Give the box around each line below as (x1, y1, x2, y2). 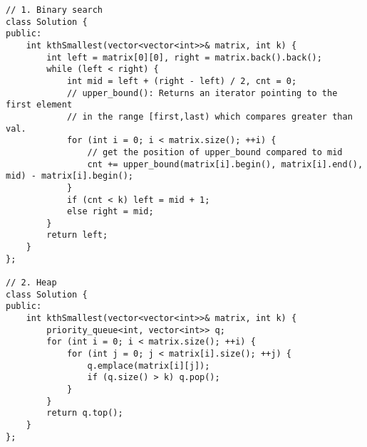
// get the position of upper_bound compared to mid (87, 147, 343, 157)
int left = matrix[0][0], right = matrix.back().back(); (46, 52, 322, 63)
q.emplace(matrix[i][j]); (87, 360, 210, 371)
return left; (46, 230, 108, 241)
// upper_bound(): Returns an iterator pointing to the (66, 88, 338, 98)
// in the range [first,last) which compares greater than (66, 111, 353, 122)
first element (6, 100, 73, 110)
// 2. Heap (6, 278, 57, 288)
